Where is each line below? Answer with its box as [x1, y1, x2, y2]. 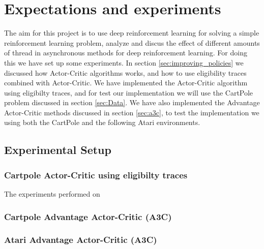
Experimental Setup [4, 142, 111, 158]
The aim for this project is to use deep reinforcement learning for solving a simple [4, 27, 259, 38]
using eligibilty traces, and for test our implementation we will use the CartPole [4, 87, 253, 98]
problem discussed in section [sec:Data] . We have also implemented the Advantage [4, 97, 260, 108]
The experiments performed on [4, 189, 100, 199]
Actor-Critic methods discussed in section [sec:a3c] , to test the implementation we [4, 107, 259, 117]
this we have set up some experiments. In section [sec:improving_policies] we [4, 57, 244, 68]
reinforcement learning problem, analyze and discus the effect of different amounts [4, 37, 260, 48]
